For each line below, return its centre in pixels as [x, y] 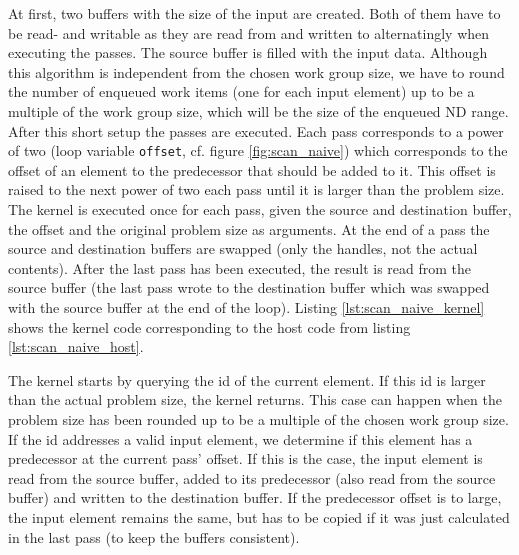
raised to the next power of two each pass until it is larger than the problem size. [256, 189]
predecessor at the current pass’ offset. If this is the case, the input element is [245, 458]
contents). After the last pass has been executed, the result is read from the [240, 267]
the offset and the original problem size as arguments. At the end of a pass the [249, 228]
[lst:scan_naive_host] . [76, 346]
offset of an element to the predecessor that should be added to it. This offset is [252, 169]
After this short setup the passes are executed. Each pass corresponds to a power [256, 130]
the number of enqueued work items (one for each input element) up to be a [241, 91]
